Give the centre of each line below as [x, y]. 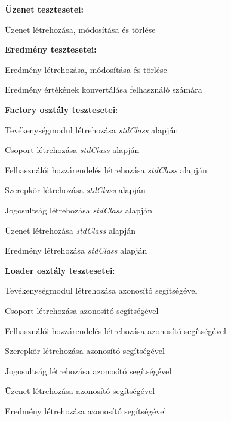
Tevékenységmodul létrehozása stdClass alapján [92, 129]
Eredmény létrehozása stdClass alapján [76, 250]
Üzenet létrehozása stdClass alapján [70, 230]
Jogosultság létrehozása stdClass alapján [79, 210]
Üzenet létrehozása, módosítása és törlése [80, 29]
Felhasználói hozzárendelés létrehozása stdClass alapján [106, 170]
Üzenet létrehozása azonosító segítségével [80, 391]
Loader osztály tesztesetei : [60, 270]
